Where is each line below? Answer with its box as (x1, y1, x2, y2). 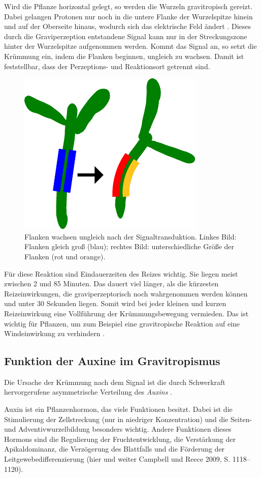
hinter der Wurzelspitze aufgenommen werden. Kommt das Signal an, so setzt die (4, 41, 257, 51)
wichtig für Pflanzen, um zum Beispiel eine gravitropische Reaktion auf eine (4, 318, 240, 328)
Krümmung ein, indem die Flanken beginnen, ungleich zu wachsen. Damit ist (4, 50, 244, 61)
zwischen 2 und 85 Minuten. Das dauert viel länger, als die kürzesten (4, 278, 219, 289)
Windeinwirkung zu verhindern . (4, 328, 105, 339)
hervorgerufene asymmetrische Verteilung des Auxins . (4, 386, 172, 397)
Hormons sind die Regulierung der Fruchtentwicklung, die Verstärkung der (4, 433, 236, 444)
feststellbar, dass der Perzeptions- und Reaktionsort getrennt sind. (4, 61, 210, 71)
